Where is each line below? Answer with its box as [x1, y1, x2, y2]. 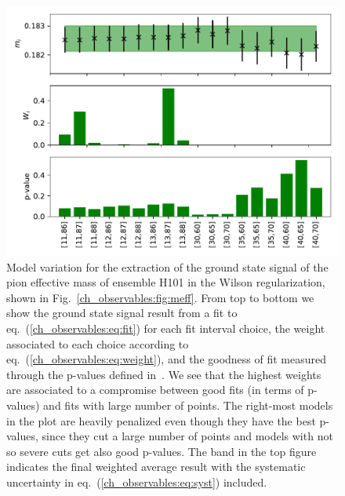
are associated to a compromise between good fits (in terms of [6, 381, 304, 398]
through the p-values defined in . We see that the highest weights [6, 366, 321, 382]
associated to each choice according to [6, 335, 189, 352]
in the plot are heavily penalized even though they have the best [6, 412, 316, 429]
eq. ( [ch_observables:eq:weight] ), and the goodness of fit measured [6, 351, 327, 367]
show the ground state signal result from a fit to [6, 305, 238, 321]
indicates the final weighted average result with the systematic [6, 458, 306, 475]
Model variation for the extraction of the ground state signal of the [6, 258, 329, 275]
